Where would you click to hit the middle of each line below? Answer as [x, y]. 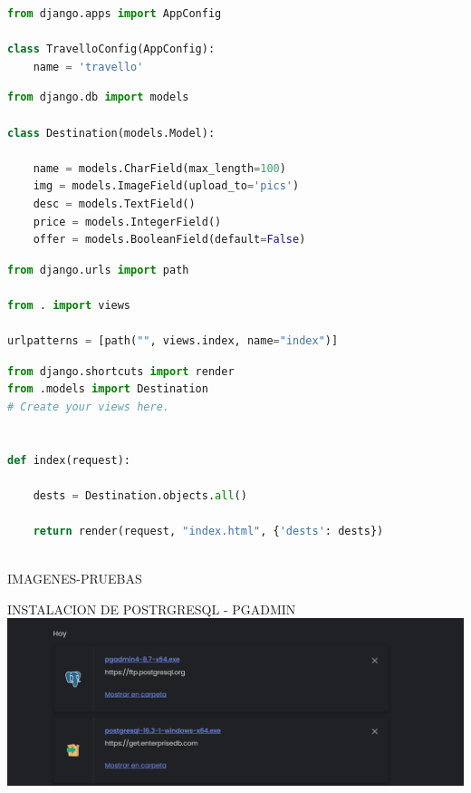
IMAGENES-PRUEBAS [75, 579]
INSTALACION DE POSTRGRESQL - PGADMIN [152, 609]
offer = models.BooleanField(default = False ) [169, 240]
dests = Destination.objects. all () [140, 495]
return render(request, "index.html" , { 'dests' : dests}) [208, 532]
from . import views [69, 305]
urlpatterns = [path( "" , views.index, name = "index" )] [173, 341]
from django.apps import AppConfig [115, 14]
